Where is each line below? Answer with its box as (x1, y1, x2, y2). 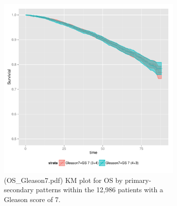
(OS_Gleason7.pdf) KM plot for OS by (4, 175, 123, 185)
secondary (4, 184, 34, 195)
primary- (125, 175, 151, 185)
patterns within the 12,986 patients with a (36, 184, 163, 195)
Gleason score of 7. (4, 194, 60, 204)
